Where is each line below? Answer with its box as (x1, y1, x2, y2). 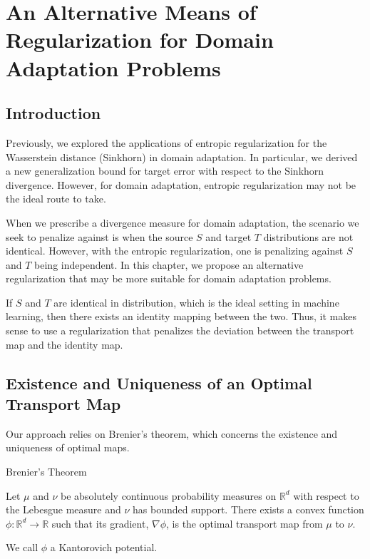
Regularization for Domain (6, 25, 274, 54)
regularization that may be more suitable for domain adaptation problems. (6, 271, 332, 286)
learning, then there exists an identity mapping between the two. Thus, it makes (6, 309, 356, 324)
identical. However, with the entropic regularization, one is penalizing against (6, 243, 344, 258)
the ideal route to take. (6, 191, 106, 206)
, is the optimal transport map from (166, 516, 323, 530)
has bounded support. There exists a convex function (133, 502, 364, 517)
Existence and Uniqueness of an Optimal (6, 371, 312, 394)
